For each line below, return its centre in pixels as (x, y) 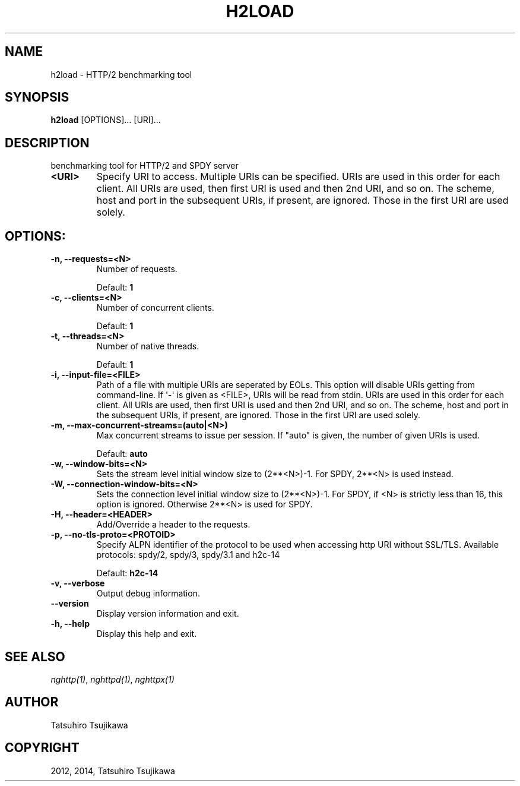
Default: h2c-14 (127, 573)
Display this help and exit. (147, 634)
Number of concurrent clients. (155, 308)
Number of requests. (137, 269)
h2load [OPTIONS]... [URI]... (106, 120)
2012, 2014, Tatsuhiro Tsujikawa (113, 771)
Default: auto (122, 454)
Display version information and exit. (168, 614)
